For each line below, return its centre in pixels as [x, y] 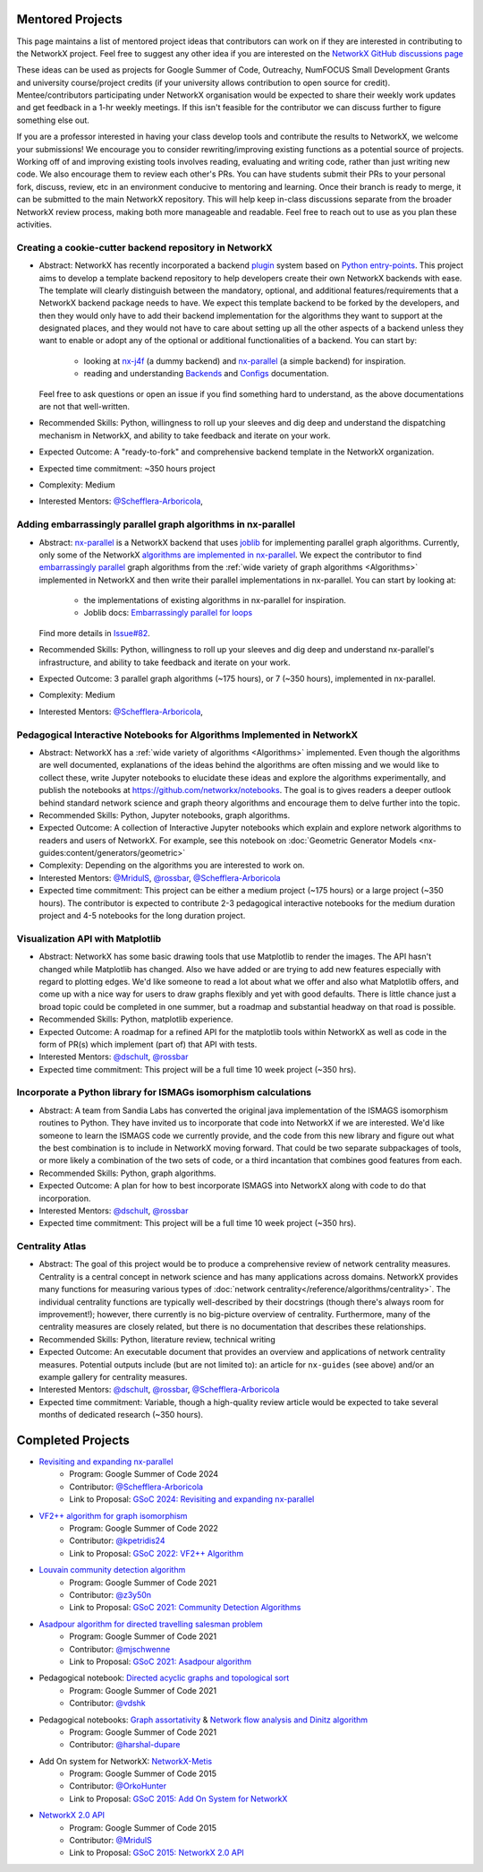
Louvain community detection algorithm [112, 1570]
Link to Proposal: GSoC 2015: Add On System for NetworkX [178, 1799]
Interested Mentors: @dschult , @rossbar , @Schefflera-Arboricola [159, 1390]
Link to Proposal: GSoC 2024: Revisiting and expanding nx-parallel [192, 1499]
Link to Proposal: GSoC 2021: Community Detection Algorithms [185, 1608]
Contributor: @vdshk [108, 1704]
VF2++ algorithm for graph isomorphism [113, 1515]
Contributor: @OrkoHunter [118, 1786]
